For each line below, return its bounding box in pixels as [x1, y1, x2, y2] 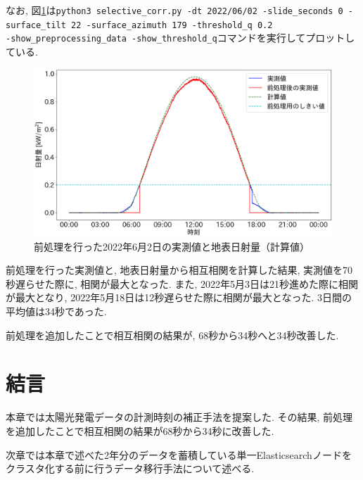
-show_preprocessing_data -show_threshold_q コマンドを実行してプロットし [6, 30, 355, 45]
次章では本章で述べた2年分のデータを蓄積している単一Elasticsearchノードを [6, 447, 352, 462]
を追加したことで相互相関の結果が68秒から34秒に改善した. [6, 423, 274, 438]
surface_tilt [6, 20, 66, 30]
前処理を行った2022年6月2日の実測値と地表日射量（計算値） [34, 239, 310, 253]
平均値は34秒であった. [6, 304, 107, 319]
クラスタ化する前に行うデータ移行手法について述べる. [6, 461, 255, 476]
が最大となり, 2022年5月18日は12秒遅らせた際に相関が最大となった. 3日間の [6, 290, 352, 305]
